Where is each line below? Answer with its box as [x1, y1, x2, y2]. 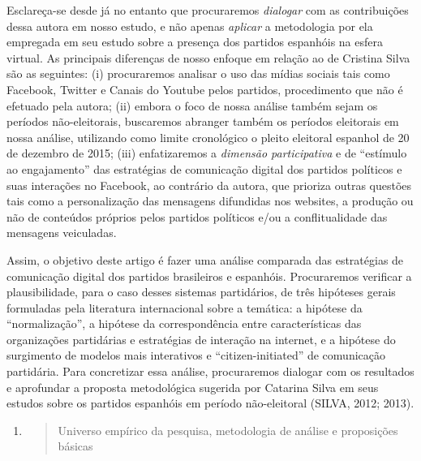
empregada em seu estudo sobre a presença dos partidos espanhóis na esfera [6, 33, 384, 50]
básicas [58, 437, 93, 455]
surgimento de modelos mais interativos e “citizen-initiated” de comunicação [6, 347, 385, 364]
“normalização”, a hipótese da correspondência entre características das [6, 315, 362, 332]
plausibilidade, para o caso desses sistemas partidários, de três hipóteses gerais [6, 283, 396, 300]
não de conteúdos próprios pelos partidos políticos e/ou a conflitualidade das [6, 208, 388, 225]
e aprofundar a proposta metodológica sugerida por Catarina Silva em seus [6, 378, 379, 395]
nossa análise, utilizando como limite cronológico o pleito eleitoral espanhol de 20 [6, 128, 410, 145]
